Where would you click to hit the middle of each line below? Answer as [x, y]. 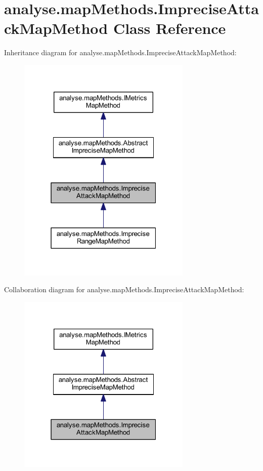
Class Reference [169, 28]
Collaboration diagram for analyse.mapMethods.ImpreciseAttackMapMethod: [124, 289]
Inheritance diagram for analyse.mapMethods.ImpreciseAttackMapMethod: [120, 52]
